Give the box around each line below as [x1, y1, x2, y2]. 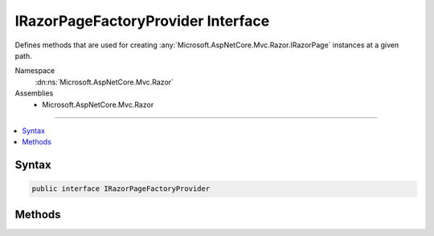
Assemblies [14, 88, 54, 98]
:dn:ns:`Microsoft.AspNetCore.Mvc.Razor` [35, 77, 174, 87]
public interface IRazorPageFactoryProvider [31, 185, 211, 193]
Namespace [14, 66, 55, 75]
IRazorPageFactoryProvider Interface [14, 12, 270, 30]
